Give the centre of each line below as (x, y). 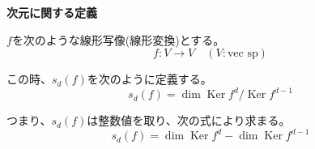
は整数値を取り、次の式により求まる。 (189, 120)
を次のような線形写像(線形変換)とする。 (118, 39)
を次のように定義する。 (149, 79)
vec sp (243, 54)
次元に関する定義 (52, 12)
